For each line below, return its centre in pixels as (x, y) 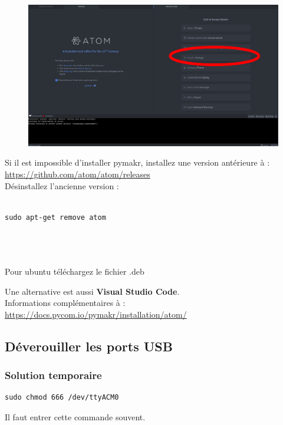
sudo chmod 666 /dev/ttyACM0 (62, 398)
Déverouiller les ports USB (89, 346)
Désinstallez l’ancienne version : (62, 185)
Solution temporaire (53, 375)
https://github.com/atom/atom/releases (78, 174)
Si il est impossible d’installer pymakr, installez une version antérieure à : (137, 162)
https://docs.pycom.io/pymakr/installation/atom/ (96, 314)
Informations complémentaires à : (65, 303)
